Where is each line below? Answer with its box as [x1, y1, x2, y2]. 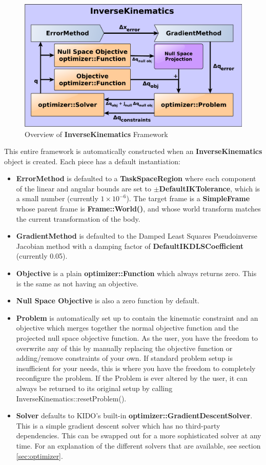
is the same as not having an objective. [16, 278, 139, 288]
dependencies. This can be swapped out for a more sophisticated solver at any [16, 430, 261, 441]
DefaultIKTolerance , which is [159, 183, 260, 193]
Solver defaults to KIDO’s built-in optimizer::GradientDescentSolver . [16, 410, 253, 421]
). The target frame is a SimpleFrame [126, 193, 250, 204]
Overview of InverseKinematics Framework [25, 128, 168, 139]
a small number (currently [16, 193, 98, 204]
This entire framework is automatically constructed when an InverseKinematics [4, 146, 262, 157]
